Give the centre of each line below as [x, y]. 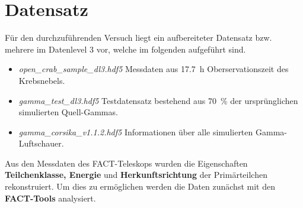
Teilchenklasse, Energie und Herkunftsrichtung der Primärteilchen [136, 175]
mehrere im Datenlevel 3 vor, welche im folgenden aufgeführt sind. [125, 49]
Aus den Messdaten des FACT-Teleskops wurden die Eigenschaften [126, 163]
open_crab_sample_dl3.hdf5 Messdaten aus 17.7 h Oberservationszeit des [154, 69]
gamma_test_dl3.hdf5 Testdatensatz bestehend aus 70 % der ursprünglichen [158, 100]
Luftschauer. [41, 143]
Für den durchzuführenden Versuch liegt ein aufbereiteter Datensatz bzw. [138, 38]
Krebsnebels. [42, 80]
